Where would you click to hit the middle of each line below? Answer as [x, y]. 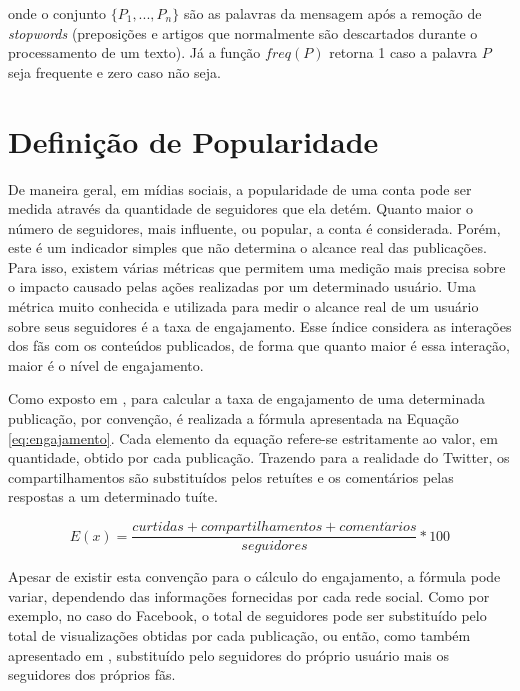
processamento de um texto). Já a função [134, 52]
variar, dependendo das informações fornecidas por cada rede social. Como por [249, 595]
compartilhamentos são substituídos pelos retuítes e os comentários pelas [231, 476]
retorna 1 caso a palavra [403, 52]
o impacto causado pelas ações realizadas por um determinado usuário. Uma [242, 286]
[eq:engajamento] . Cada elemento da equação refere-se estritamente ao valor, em [253, 437]
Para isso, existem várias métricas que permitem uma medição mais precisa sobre [257, 266]
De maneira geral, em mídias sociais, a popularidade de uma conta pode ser [240, 188]
